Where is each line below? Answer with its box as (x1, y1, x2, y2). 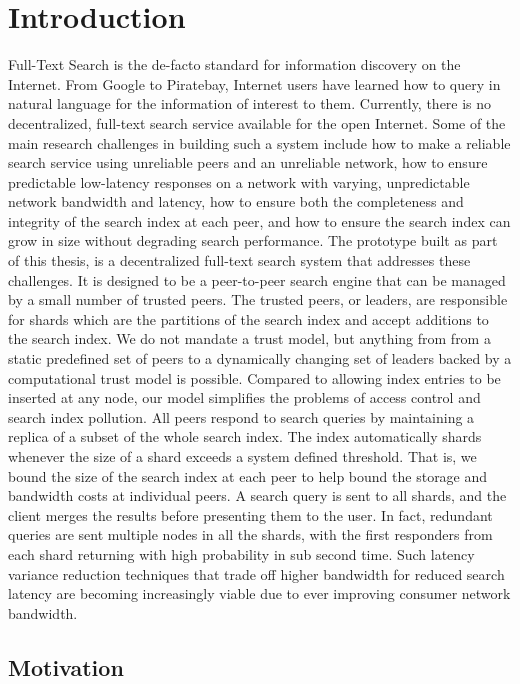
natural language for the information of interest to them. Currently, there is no (8, 93, 492, 114)
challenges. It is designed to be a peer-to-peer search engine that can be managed (8, 269, 506, 290)
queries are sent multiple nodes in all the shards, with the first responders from (8, 524, 493, 545)
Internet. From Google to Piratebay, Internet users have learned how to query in (8, 73, 501, 94)
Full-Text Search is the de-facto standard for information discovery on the (8, 54, 461, 75)
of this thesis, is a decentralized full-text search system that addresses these (8, 250, 471, 271)
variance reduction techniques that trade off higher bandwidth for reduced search (8, 563, 505, 584)
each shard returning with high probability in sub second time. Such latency (8, 543, 475, 564)
